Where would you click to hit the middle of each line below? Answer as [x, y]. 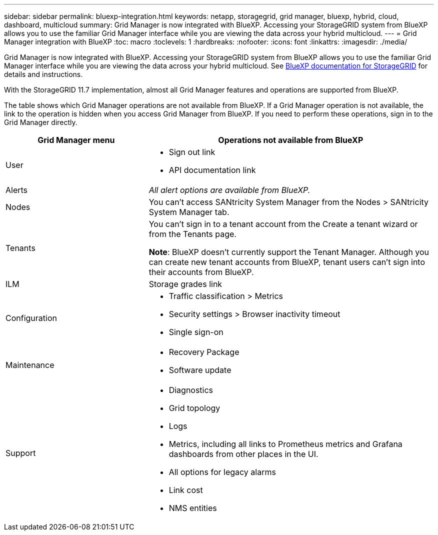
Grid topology [194, 408]
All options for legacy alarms [222, 472]
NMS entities [193, 508]
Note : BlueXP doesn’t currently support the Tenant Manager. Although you [289, 252]
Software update [200, 370]
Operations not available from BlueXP [291, 140]
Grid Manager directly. [41, 122]
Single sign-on [196, 332]
